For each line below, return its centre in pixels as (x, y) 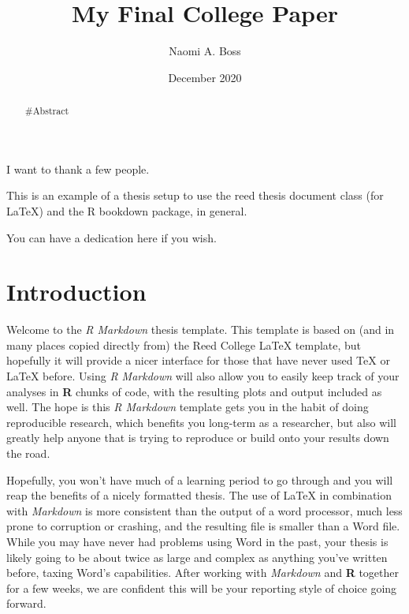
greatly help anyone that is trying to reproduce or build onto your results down (198, 438)
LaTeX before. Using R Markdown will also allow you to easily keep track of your (203, 376)
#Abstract (47, 111)
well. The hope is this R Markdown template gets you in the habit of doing (188, 407)
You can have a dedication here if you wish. (112, 237)
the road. (28, 453)
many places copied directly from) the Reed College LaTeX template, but (184, 344)
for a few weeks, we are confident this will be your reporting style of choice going (202, 588)
